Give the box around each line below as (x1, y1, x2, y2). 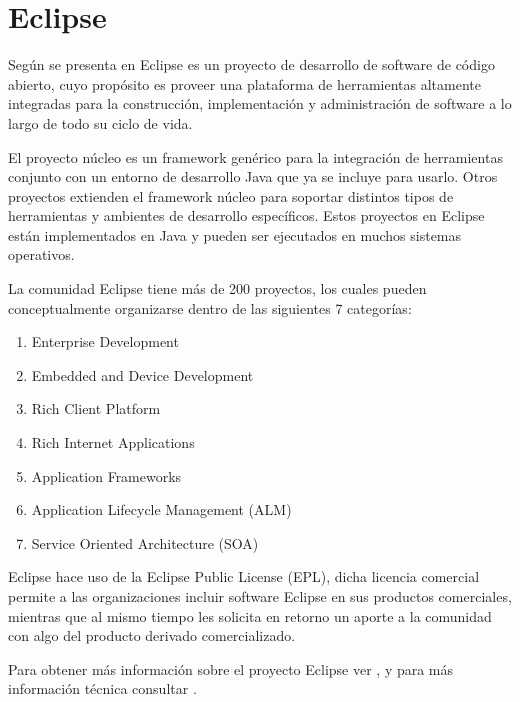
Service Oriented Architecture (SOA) (31, 532, 259, 553)
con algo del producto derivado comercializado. (8, 625, 296, 646)
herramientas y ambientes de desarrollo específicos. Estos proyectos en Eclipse (8, 205, 485, 226)
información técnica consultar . (8, 678, 197, 699)
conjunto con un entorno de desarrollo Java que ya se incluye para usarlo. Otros (8, 166, 498, 187)
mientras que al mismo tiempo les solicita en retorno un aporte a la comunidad (8, 605, 492, 626)
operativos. (8, 244, 75, 265)
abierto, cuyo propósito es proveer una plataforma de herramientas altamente (8, 73, 482, 94)
